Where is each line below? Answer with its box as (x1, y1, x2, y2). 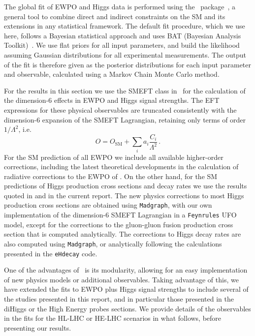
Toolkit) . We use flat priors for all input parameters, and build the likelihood (4, 40, 240, 50)
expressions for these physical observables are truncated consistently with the (4, 104, 237, 115)
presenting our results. (4, 322, 71, 333)
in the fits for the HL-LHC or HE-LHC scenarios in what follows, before (4, 313, 222, 323)
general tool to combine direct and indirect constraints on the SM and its (4, 11, 225, 21)
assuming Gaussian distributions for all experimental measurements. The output (4, 49, 247, 60)
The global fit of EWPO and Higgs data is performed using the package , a (4, 1, 236, 11)
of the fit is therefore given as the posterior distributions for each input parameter (4, 59, 251, 69)
